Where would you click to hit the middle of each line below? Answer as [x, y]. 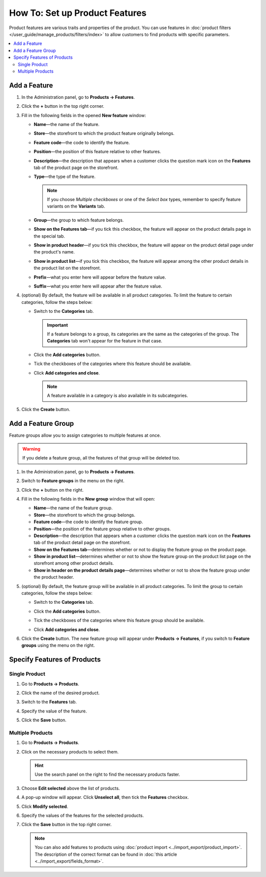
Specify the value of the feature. [54, 711]
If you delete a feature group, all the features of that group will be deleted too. [101, 458]
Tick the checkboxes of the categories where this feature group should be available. [119, 621]
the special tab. [49, 236]
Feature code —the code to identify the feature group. [88, 522]
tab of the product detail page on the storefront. [82, 543]
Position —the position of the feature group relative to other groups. [102, 529]
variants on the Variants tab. [76, 206]
